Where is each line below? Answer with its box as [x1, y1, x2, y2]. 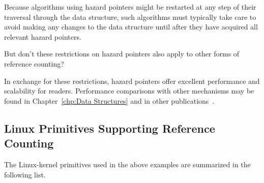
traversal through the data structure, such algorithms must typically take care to [4, 11, 256, 22]
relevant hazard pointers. [4, 31, 81, 42]
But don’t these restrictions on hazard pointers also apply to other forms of [4, 48, 240, 59]
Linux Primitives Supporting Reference [4, 120, 215, 136]
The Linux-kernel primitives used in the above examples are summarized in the [4, 159, 251, 169]
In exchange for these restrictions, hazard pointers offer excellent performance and [4, 75, 260, 86]
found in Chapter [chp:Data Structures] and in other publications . [4, 95, 215, 106]
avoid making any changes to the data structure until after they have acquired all [4, 21, 258, 32]
